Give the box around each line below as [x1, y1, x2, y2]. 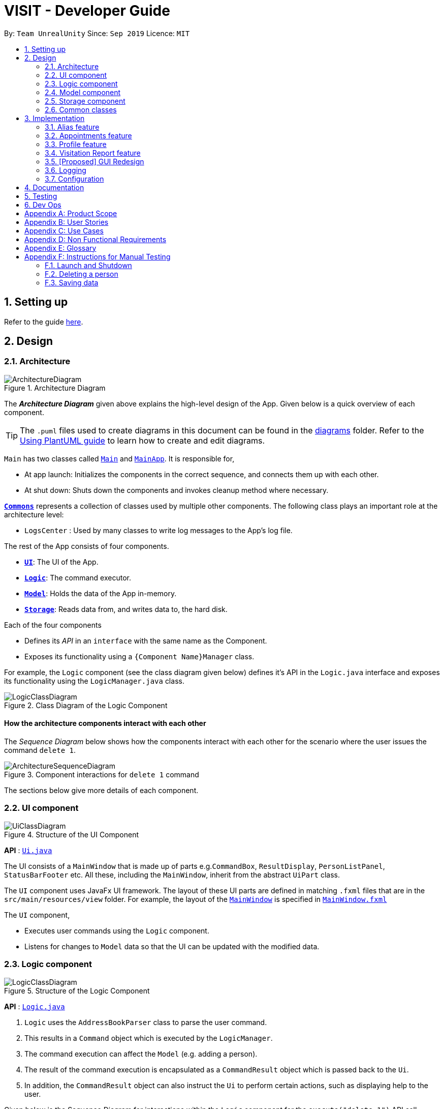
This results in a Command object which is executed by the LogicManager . [24, 1033, 273, 1042]
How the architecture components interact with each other [4, 719, 206, 728]
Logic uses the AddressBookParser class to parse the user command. [24, 1017, 267, 1027]
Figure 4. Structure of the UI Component [4, 830, 139, 839]
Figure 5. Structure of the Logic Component [4, 986, 150, 995]
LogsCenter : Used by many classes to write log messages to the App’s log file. [24, 526, 293, 535]
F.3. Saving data [45, 278, 99, 287]
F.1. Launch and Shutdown [45, 260, 132, 270]
